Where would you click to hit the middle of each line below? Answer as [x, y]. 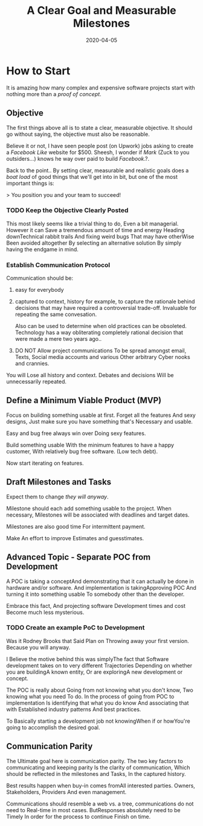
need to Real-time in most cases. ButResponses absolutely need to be [93, 810]
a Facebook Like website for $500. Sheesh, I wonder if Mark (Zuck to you [98, 152]
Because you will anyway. [38, 647]
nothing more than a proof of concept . [54, 94]
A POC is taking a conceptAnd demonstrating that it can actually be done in [100, 581]
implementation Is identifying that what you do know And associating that [98, 703]
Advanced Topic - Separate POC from [79, 557]
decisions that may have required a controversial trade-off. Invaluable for [106, 308]
